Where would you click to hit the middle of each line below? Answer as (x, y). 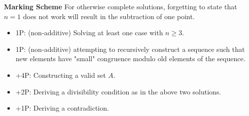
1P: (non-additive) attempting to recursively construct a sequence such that (130, 49)
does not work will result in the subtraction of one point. (109, 16)
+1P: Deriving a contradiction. (62, 108)
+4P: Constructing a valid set (61, 75)
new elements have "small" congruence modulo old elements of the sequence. (130, 58)
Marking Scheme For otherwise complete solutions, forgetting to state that (121, 6)
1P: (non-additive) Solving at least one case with (89, 33)
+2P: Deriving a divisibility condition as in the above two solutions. (118, 91)
